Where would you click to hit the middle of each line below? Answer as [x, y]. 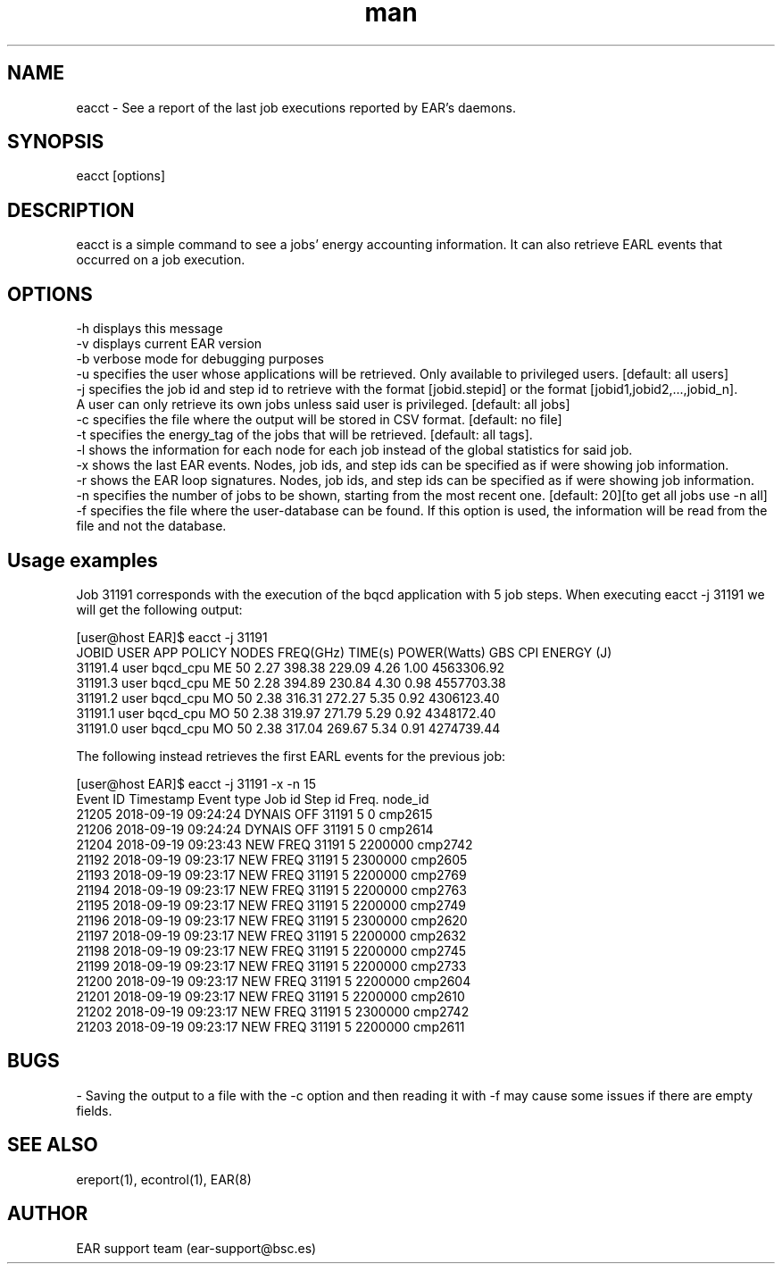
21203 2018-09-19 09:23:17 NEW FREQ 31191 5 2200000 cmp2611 [270, 1026]
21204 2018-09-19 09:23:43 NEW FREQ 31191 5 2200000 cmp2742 [275, 844]
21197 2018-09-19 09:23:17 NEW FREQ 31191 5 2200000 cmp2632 [271, 935]
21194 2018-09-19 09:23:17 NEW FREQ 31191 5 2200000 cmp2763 [271, 890]
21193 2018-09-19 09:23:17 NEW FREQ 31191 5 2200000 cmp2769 [271, 874]
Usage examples [83, 560]
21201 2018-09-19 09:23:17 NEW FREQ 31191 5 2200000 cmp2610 [270, 996]
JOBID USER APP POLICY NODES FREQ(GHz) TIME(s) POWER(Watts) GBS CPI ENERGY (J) [344, 652]
